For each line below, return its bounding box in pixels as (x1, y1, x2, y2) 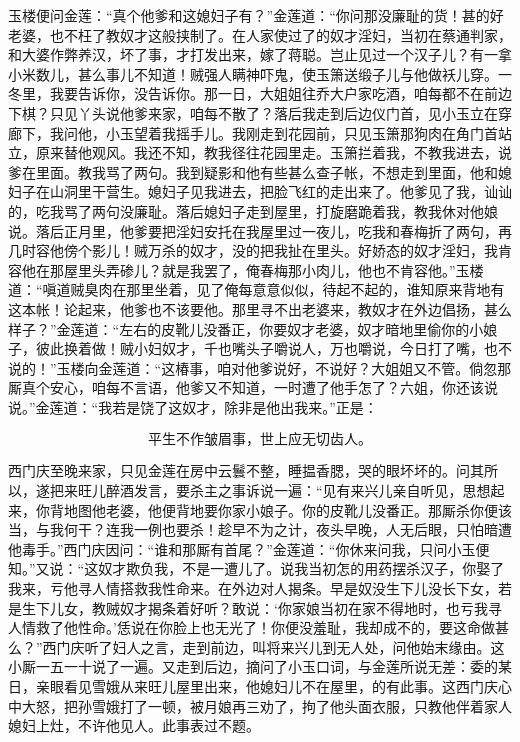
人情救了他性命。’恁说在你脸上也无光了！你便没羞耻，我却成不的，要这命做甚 (8, 617, 509, 638)
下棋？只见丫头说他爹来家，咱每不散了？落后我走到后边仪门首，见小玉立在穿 (8, 102, 512, 123)
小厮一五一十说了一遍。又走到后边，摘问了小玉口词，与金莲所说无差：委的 (8, 656, 498, 677)
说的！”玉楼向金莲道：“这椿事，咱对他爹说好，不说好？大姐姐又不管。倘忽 (8, 357, 498, 378)
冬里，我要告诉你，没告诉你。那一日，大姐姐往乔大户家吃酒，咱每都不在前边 (8, 83, 512, 104)
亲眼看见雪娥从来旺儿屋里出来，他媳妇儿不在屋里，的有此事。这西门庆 (35, 676, 498, 696)
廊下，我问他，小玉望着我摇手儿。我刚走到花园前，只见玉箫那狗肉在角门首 (8, 122, 498, 143)
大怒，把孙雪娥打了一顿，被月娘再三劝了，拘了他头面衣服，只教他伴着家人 (21, 695, 512, 716)
